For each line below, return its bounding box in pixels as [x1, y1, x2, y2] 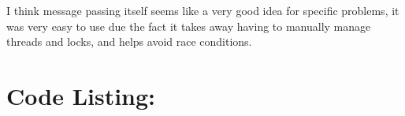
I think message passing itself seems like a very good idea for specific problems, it [6, 2, 399, 18]
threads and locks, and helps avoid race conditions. [6, 33, 252, 50]
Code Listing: [6, 79, 156, 111]
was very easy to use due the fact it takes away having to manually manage [6, 17, 371, 34]
